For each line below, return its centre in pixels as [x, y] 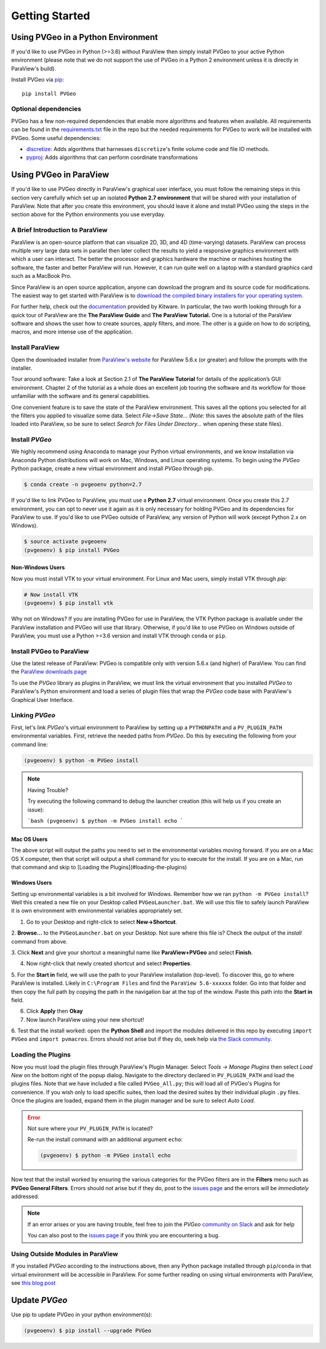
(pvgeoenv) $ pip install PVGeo [72, 550]
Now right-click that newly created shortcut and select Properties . [109, 964]
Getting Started [51, 16]
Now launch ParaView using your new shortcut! [85, 1019]
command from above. [39, 941]
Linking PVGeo [33, 715]
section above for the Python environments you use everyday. [88, 214]
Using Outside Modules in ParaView [65, 1254]
